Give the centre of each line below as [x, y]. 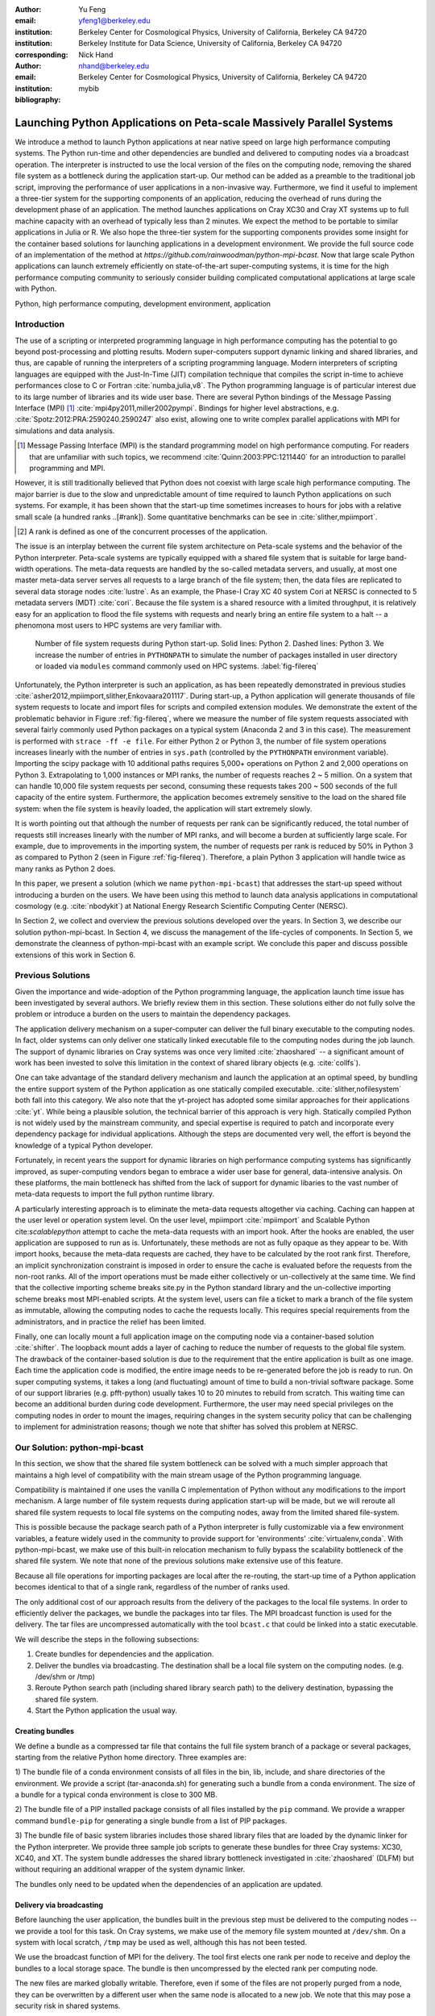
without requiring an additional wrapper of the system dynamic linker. [130, 1869]
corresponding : [41, 54]
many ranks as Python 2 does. [65, 868]
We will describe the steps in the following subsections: [107, 1639]
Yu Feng [92, 9]
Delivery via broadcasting [59, 1905]
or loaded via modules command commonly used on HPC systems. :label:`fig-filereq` [177, 666]
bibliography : [38, 100]
